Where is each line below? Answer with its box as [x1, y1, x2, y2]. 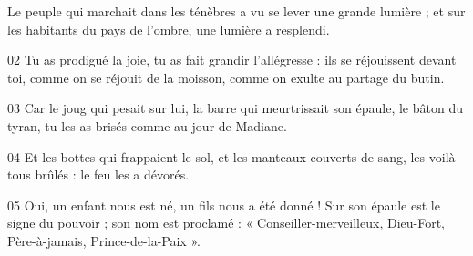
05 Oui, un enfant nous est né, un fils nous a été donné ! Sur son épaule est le [7, 195, 440, 214]
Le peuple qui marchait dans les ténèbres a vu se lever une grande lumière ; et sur [7, 2, 466, 20]
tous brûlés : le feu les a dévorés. [7, 165, 190, 184]
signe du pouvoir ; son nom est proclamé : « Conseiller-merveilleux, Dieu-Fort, [7, 213, 446, 232]
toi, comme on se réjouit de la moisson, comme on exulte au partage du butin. [7, 67, 445, 87]
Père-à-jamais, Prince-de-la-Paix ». [7, 230, 201, 250]
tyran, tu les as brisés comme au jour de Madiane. [7, 116, 287, 135]
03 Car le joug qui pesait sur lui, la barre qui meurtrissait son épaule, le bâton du [7, 98, 463, 118]
